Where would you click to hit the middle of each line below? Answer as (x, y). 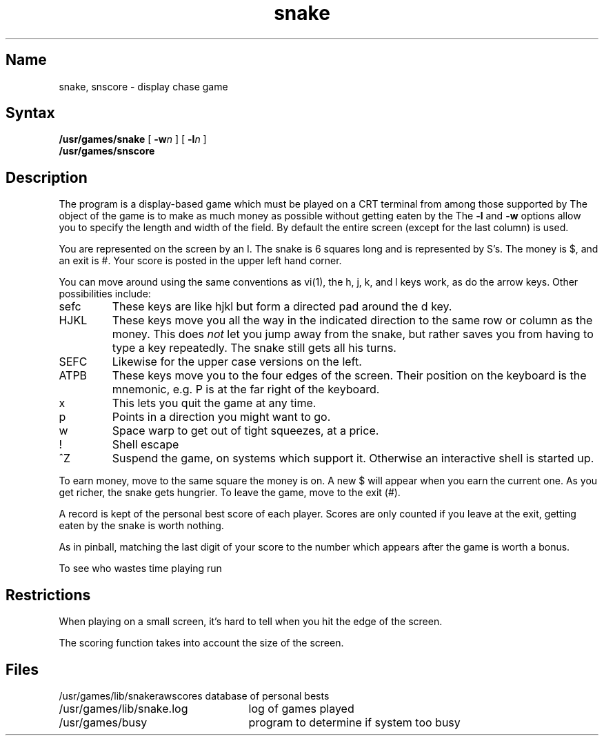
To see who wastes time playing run (140, 569)
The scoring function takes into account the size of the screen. (201, 643)
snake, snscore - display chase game (143, 86)
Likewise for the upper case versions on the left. (237, 362)
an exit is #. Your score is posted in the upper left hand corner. (200, 261)
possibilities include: (105, 294)
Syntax (30, 113)
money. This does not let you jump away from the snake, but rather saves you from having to (353, 334)
